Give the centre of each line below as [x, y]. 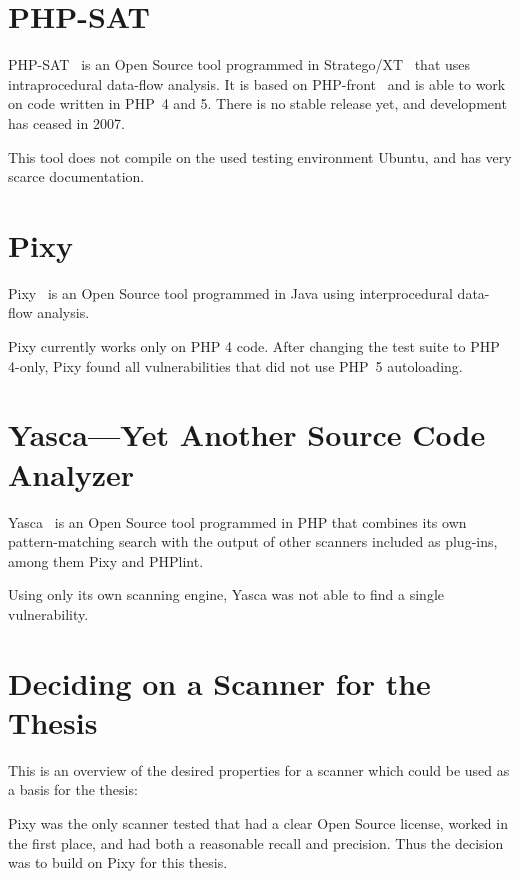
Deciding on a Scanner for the [219, 682]
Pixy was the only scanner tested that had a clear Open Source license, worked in [258, 822]
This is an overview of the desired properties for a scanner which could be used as [259, 769]
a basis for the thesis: [73, 789]
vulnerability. [48, 613]
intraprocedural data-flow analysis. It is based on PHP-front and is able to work [257, 83]
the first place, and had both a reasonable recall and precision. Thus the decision [256, 842]
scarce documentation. [76, 176]
